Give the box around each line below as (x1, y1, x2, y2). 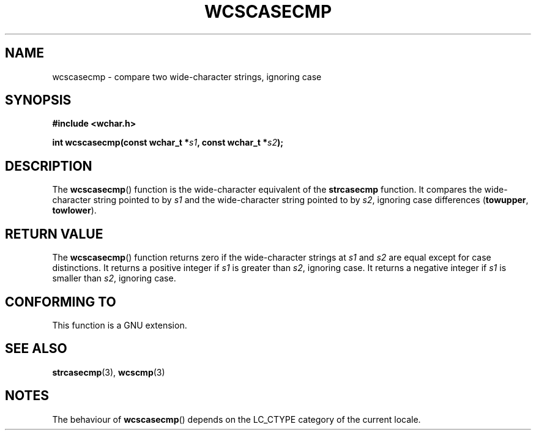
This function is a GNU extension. (52, 319, 187, 330)
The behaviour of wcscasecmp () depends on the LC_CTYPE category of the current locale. (52, 414, 421, 425)
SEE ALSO (5, 341, 67, 357)
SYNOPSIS (5, 92, 72, 108)
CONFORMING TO (5, 294, 116, 310)
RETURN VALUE (5, 226, 103, 242)
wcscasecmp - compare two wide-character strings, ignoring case (52, 71, 322, 82)
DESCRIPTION (5, 158, 92, 174)
